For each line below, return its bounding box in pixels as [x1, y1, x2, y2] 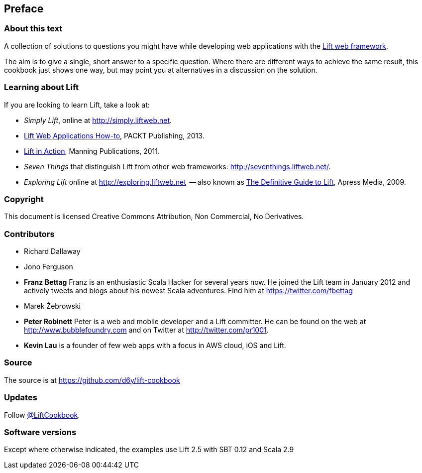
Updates [4, 392, 37, 403]
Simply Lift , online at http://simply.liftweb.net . [24, 116, 172, 124]
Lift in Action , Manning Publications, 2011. [24, 146, 160, 155]
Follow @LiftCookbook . [4, 410, 80, 419]
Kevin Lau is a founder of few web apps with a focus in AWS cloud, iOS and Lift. [24, 341, 286, 350]
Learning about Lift [4, 82, 79, 93]
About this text [4, 23, 63, 34]
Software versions [4, 427, 77, 437]
